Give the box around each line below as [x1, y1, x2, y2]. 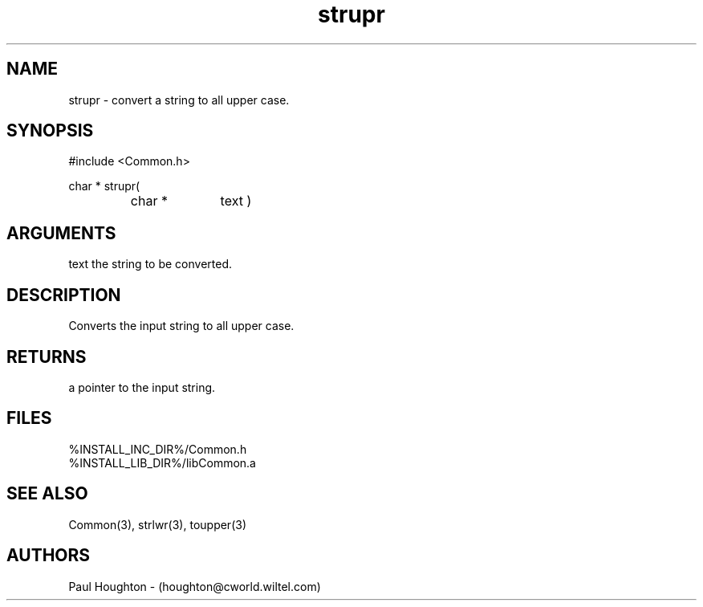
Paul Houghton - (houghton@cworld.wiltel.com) [68, 579, 321, 593]
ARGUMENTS [6, 222, 116, 243]
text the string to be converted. [68, 257, 232, 271]
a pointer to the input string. [68, 380, 216, 394]
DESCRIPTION [6, 284, 121, 305]
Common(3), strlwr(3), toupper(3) [68, 517, 246, 532]
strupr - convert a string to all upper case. [68, 92, 290, 107]
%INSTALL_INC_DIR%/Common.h [68, 442, 247, 456]
